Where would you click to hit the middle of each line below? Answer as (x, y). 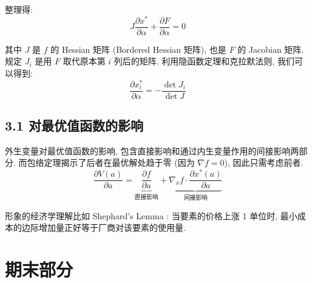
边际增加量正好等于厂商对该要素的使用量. (103, 227)
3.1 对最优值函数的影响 (74, 125)
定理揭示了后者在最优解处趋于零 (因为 (119, 162)
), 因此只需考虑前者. (264, 162)
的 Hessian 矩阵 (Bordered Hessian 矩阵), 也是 (138, 49)
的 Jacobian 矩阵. (271, 49)
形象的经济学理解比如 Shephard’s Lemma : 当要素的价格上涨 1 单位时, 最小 (151, 215)
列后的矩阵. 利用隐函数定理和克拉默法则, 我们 (204, 61)
